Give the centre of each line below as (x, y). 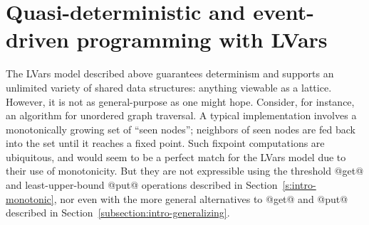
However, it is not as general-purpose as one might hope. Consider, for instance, (180, 101)
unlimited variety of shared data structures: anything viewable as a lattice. (169, 87)
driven (37, 39)
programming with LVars (202, 39)
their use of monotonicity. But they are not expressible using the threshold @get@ (185, 171)
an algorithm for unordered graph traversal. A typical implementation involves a (181, 115)
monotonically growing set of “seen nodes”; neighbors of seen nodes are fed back (181, 129)
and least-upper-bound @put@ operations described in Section (142, 185)
